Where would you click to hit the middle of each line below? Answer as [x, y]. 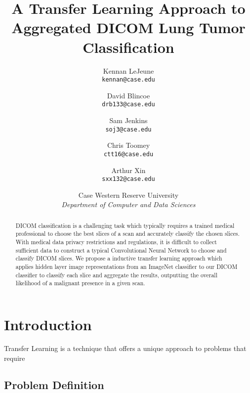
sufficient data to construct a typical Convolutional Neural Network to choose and [121, 250]
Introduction [48, 324]
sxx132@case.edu [128, 179]
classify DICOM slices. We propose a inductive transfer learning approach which [119, 258]
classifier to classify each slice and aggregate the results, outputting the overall [116, 275]
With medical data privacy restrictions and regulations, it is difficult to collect [116, 242]
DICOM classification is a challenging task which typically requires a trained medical [125, 225]
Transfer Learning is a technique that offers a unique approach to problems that [125, 348]
